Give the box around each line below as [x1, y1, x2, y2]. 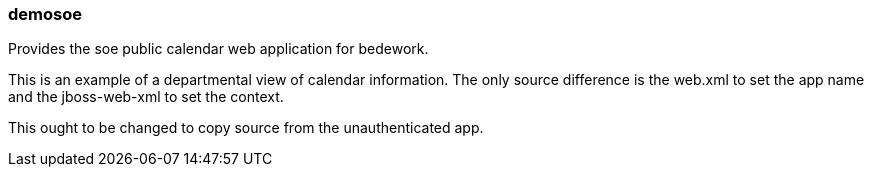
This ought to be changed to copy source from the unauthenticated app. [8, 119, 484, 137]
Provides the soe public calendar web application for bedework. [8, 40, 429, 58]
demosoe [8, 4, 82, 24]
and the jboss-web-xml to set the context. [8, 88, 284, 106]
